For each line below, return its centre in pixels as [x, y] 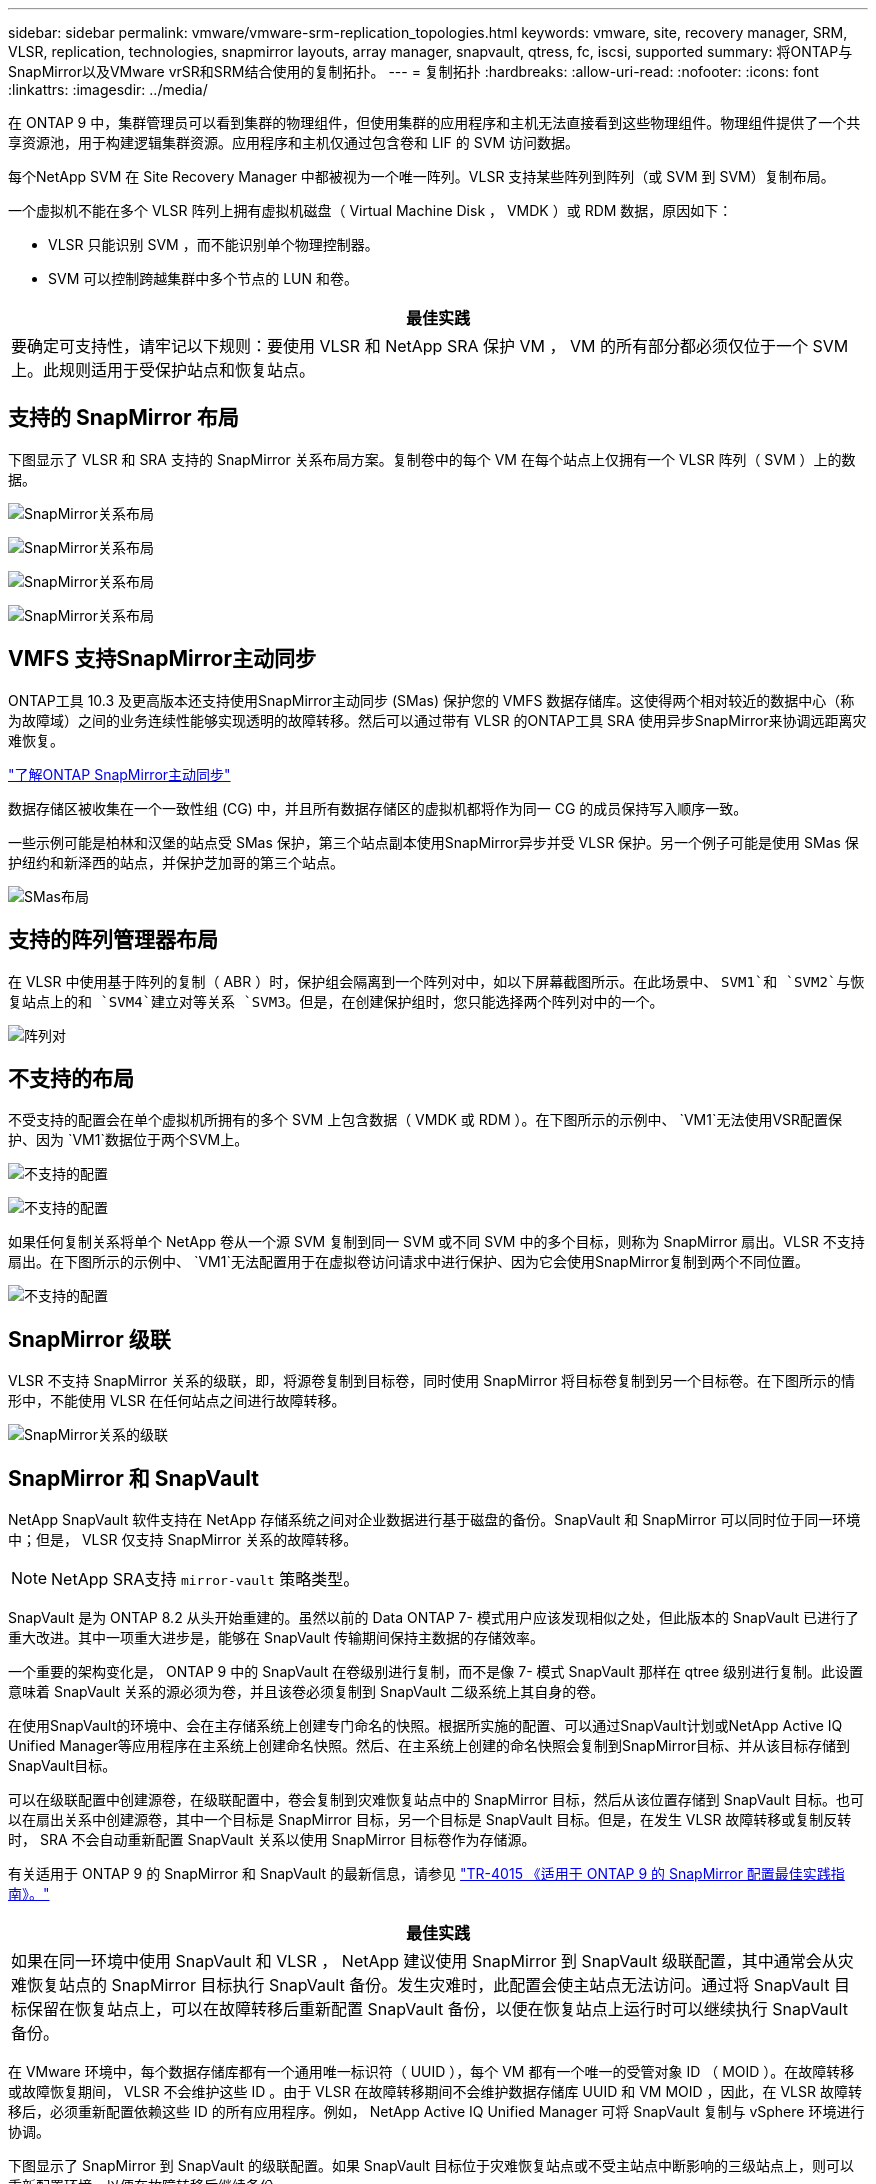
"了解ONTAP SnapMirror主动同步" [119, 774]
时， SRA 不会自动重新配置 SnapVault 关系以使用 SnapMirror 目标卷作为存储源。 [272, 1840]
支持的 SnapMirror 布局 [123, 418]
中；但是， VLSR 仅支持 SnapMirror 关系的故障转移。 [183, 1540]
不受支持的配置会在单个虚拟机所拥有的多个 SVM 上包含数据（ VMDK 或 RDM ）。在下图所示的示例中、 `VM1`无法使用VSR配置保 [425, 1120]
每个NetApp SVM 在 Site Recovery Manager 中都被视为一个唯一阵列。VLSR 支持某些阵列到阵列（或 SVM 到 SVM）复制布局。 [421, 176]
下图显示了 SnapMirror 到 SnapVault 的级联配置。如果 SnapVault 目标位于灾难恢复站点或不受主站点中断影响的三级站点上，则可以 [431, 2166]
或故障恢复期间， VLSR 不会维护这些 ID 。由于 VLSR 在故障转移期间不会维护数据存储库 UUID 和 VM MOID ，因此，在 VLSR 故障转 [435, 2092]
